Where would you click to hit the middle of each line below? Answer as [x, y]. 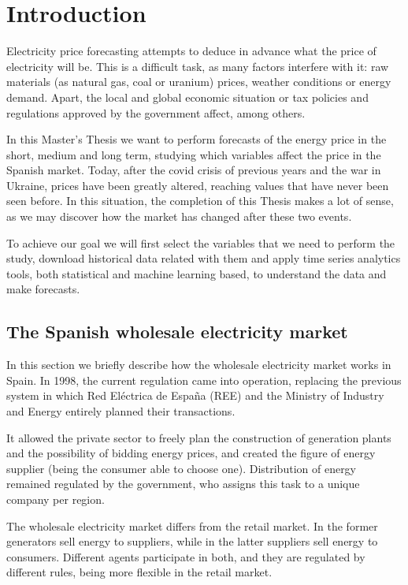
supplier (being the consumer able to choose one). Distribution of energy [182, 468]
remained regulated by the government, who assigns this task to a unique [183, 484]
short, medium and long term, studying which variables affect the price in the [194, 154]
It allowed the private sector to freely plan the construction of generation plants [199, 437]
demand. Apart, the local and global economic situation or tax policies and [187, 97]
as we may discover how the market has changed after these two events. [179, 216]
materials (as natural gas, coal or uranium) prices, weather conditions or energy [199, 82]
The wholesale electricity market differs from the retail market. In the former [192, 525]
